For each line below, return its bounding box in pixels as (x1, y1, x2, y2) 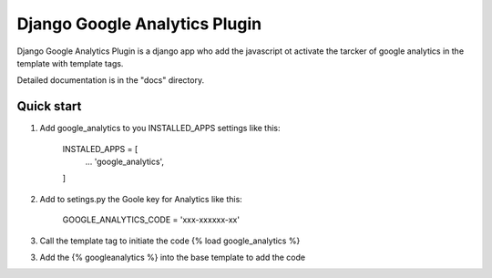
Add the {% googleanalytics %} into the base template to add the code (39, 252, 305, 263)
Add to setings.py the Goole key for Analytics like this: (39, 193, 243, 204)
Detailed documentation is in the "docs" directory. (16, 75, 205, 86)
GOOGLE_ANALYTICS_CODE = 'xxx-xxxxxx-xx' (62, 214, 241, 225)
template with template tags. (16, 57, 124, 68)
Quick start (16, 98, 82, 114)
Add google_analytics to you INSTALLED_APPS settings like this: (39, 123, 282, 134)
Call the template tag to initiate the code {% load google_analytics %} (39, 235, 301, 246)
